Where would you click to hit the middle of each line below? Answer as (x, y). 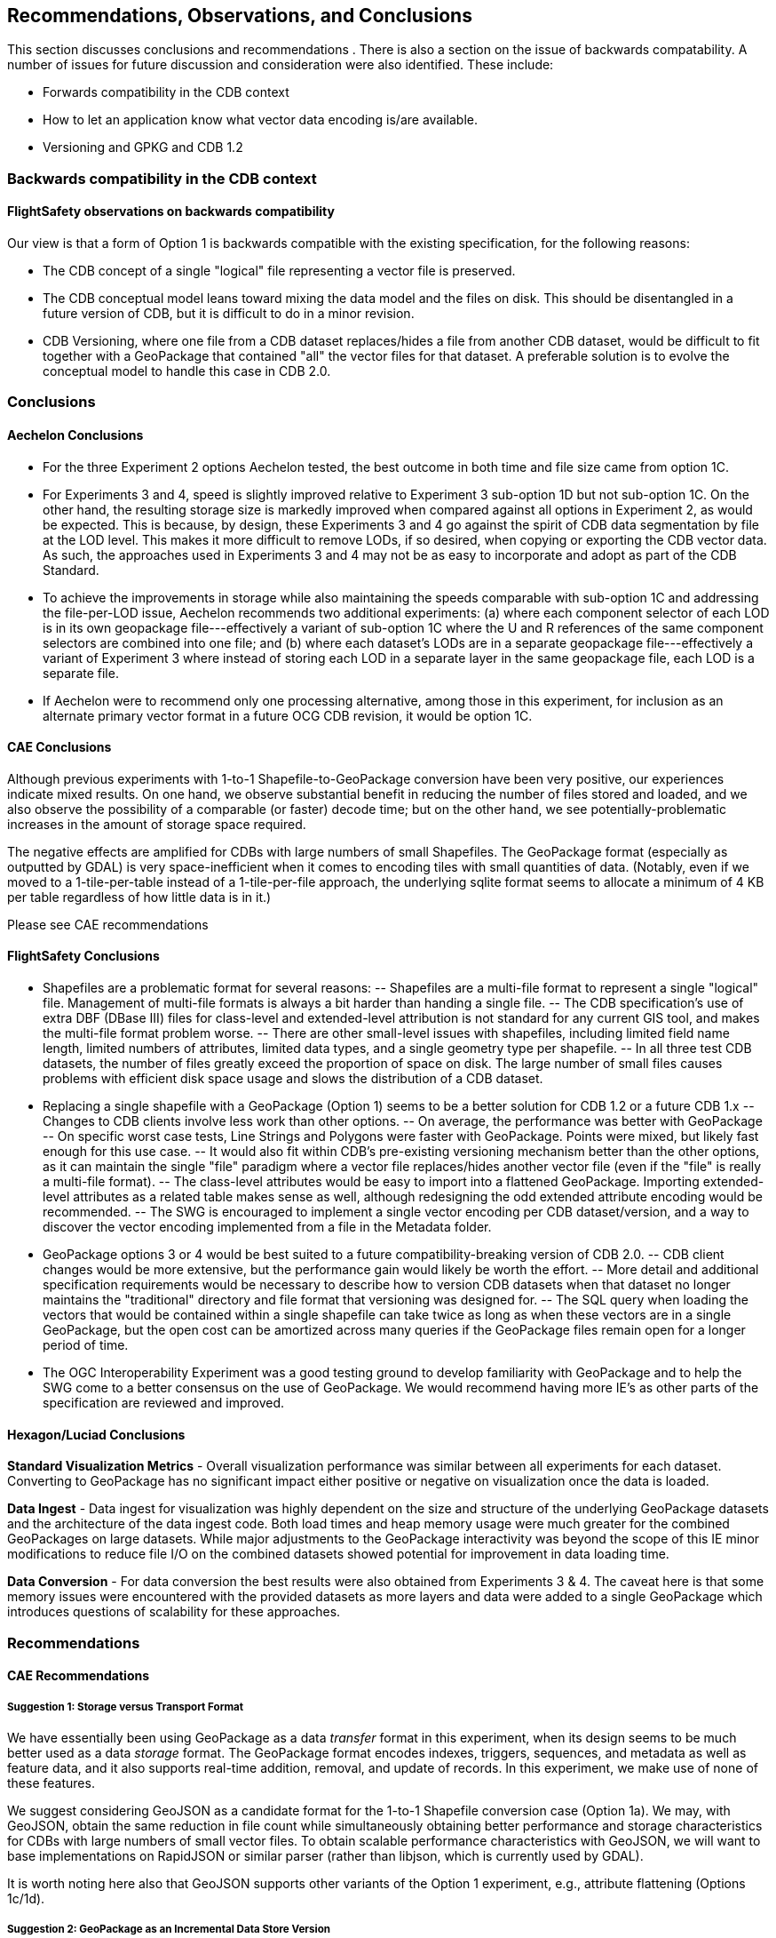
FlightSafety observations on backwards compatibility (171, 211)
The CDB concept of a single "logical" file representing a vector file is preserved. (279, 271)
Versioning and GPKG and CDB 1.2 (143, 148)
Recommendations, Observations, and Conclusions (240, 16)
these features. (51, 1783)
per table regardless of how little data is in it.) (139, 897)
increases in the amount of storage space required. (157, 824)
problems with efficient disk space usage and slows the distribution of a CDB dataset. (293, 1079)
